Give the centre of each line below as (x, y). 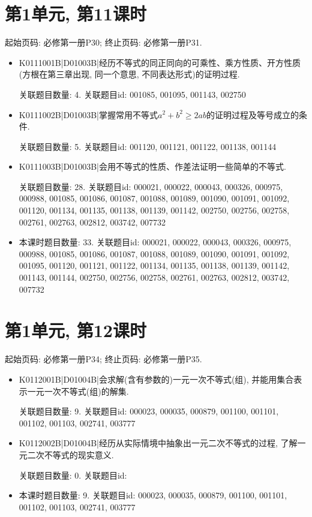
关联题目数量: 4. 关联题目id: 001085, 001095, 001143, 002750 (132, 94)
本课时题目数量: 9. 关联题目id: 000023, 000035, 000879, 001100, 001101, (153, 495)
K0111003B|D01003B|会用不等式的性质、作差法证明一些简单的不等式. (152, 166)
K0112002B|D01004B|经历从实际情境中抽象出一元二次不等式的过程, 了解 (158, 443)
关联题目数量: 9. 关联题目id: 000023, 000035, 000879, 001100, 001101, (149, 411)
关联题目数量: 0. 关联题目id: (73, 475)
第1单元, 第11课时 (76, 13)
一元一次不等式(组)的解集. (78, 391)
